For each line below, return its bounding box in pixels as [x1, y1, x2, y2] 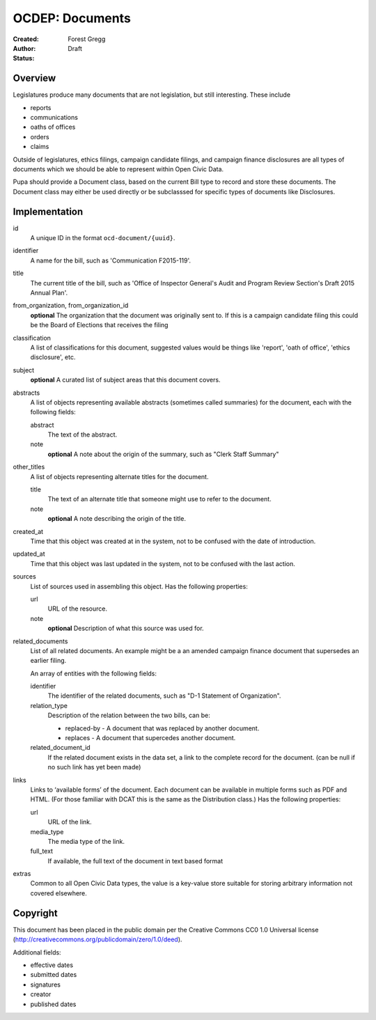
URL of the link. [47, 818, 92, 826]
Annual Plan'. [30, 289, 68, 297]
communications [30, 113, 78, 122]
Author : [13, 44, 36, 52]
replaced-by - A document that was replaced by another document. [65, 724, 260, 732]
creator [30, 990, 52, 998]
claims [30, 143, 49, 151]
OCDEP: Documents [13, 10, 132, 26]
